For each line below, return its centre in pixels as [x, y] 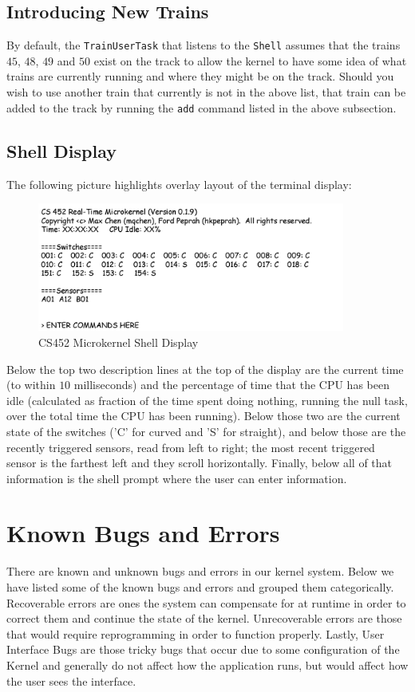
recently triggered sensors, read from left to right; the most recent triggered [191, 447]
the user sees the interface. [71, 680]
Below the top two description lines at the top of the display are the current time [205, 369]
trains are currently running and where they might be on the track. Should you [200, 76]
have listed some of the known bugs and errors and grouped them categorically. [200, 587]
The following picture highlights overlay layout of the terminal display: [179, 184]
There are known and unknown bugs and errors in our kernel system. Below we [200, 571]
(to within [31, 385]
